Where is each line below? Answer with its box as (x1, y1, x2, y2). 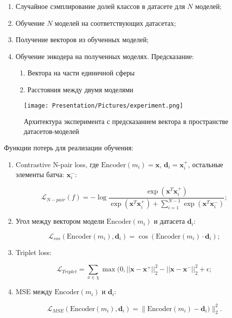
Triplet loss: (15, 247, 51, 257)
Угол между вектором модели (15, 216, 104, 226)
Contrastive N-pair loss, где (15, 159, 99, 169)
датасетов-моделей (24, 126, 79, 136)
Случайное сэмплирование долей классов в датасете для (15, 1, 185, 11)
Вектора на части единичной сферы (27, 67, 135, 78)
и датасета (153, 216, 185, 226)
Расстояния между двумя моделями (27, 84, 134, 94)
